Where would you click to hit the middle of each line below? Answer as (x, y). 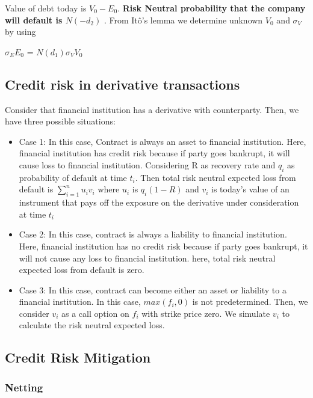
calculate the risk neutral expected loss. (92, 325)
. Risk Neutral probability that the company (212, 8)
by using (20, 32)
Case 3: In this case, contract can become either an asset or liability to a (153, 289)
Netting (24, 387)
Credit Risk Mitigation (78, 357)
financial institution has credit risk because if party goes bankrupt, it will (154, 153)
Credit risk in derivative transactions (122, 84)
